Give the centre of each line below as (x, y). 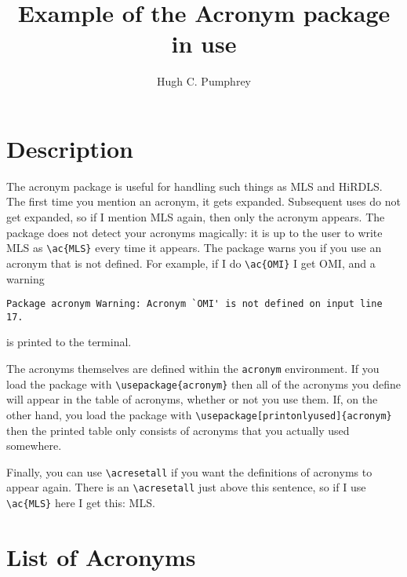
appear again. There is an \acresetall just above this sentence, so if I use (186, 487)
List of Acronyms (101, 556)
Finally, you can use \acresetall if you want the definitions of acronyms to (189, 471)
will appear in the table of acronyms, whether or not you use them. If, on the (192, 399)
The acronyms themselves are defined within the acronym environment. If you (193, 369)
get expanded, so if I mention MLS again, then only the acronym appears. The (196, 217)
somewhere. (34, 446)
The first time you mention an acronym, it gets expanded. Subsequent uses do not (203, 201)
